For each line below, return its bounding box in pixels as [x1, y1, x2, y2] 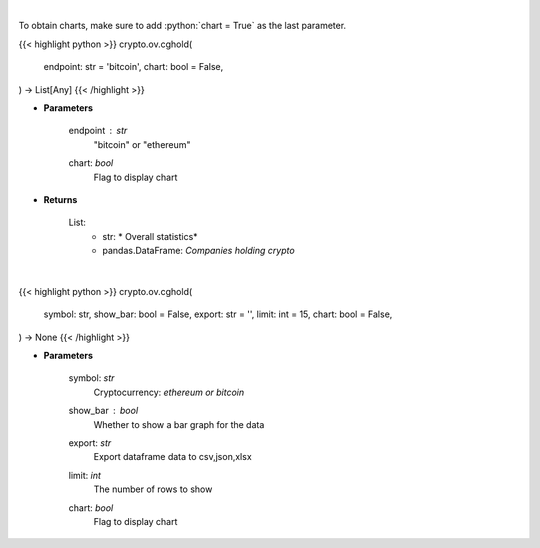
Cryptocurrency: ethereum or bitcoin [93, 386, 245, 398]
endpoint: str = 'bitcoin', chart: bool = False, [43, 61, 224, 73]
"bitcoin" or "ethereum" [93, 138, 191, 150]
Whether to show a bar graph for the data [93, 418, 265, 430]
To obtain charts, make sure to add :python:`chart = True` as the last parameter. [18, 20, 347, 32]
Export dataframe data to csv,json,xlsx [93, 451, 252, 463]
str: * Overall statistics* [102, 230, 199, 242]
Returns [43, 193, 78, 205]
